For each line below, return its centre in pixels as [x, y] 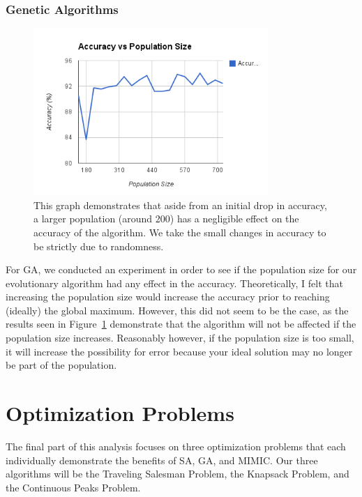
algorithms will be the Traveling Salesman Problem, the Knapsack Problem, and [178, 474]
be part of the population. [61, 365]
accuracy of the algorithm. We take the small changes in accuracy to [180, 232]
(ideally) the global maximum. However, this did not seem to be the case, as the [177, 310]
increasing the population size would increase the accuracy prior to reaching [168, 297]
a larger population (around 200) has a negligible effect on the [166, 219]
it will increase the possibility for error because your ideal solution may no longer [179, 351]
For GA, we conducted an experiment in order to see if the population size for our [181, 269]
